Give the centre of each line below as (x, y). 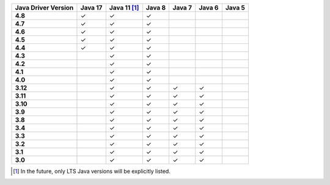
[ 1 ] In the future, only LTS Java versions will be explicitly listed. (92, 171)
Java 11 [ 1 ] (124, 8)
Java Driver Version (44, 8)
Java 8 (156, 8)
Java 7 (182, 8)
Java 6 (209, 8)
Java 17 (91, 8)
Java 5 (235, 8)
